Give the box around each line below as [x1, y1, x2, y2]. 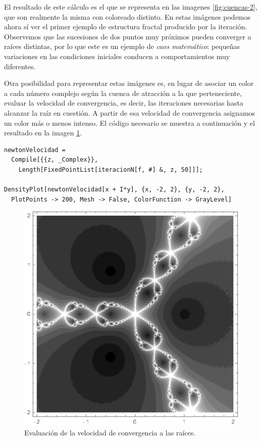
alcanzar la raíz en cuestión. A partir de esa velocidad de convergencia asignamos [4, 107, 255, 118]
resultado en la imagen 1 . [4, 127, 82, 138]
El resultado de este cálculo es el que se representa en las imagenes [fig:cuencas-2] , [4, 2, 257, 12]
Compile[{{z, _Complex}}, [11, 156, 98, 164]
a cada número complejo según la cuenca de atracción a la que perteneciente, [4, 87, 242, 98]
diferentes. [4, 61, 36, 71]
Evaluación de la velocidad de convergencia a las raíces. [24, 427, 196, 437]
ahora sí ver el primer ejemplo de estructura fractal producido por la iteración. [4, 21, 247, 32]
